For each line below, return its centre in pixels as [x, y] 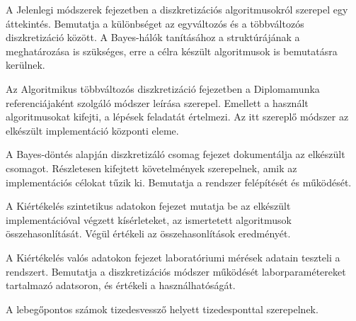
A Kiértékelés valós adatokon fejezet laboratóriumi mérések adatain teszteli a [173, 257]
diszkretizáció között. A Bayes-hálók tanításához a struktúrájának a [153, 37]
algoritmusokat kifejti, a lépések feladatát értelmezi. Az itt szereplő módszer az [177, 117]
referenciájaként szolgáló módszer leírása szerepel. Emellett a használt [157, 102]
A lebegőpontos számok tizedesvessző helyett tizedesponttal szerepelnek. [162, 309]
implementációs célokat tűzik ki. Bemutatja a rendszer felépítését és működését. [179, 182]
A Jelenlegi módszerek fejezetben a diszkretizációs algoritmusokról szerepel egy [177, 9]
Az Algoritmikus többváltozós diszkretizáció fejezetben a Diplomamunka [163, 88]
